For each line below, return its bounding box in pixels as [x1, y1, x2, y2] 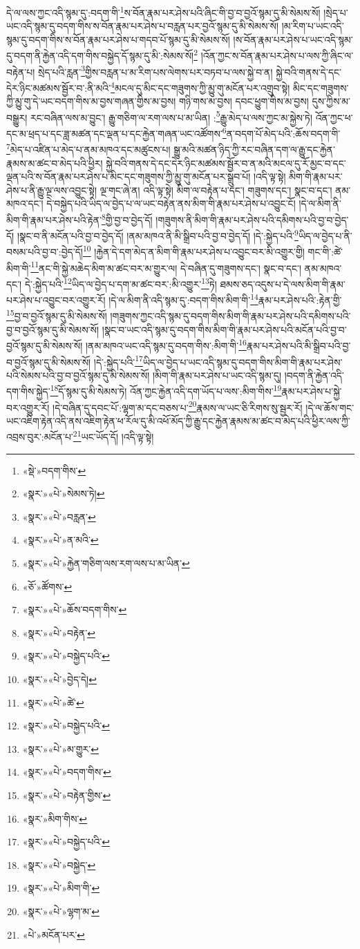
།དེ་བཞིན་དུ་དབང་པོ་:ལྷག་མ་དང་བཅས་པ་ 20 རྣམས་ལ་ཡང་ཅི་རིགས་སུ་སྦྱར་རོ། [53, 398, 303, 414]
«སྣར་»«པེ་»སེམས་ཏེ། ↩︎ [22, 486, 105, 501]
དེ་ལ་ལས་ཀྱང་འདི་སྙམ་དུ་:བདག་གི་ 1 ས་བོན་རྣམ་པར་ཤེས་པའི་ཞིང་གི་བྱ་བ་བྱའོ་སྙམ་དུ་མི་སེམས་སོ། [6, 3, 321, 19]
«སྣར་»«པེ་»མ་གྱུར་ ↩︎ [22, 741, 99, 756]
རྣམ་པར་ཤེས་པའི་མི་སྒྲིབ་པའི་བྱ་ [246, 338, 351, 352]
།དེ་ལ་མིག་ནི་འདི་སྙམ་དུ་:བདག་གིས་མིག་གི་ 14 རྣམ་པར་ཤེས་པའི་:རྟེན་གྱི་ [108, 291, 342, 307]
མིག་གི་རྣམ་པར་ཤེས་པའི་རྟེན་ [6, 212, 102, 227]
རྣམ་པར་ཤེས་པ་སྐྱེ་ [281, 384, 342, 398]
